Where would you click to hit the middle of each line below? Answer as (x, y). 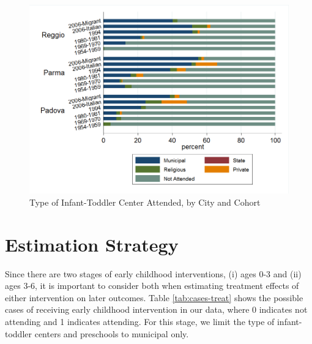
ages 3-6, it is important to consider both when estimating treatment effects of (152, 286)
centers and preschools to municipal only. (112, 333)
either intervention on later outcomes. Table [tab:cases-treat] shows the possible (154, 297)
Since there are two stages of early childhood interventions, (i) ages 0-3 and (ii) (153, 273)
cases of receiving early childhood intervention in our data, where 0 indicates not (156, 309)
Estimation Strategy (92, 244)
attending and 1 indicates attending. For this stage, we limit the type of (140, 321)
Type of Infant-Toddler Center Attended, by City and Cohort (145, 202)
